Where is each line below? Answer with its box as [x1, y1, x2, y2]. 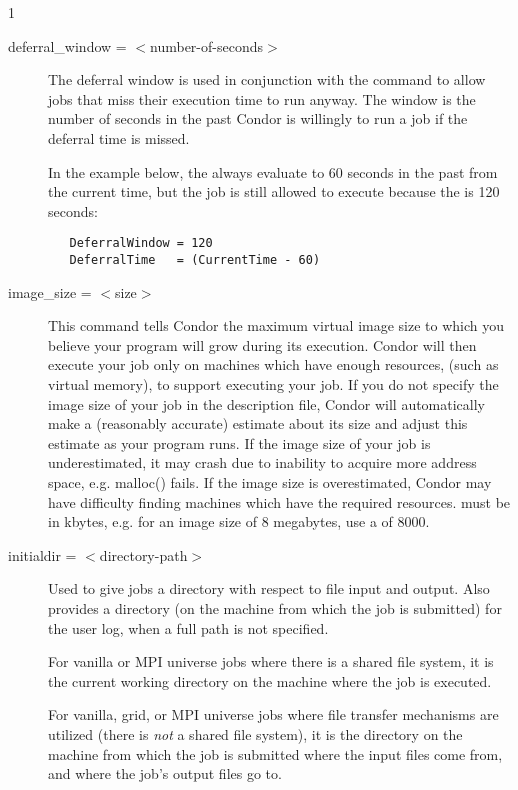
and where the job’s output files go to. [48, 763, 282, 784]
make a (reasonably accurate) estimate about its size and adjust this [48, 413, 468, 434]
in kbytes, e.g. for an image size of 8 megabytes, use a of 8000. [48, 511, 430, 532]
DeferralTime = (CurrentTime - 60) [69, 253, 321, 267]
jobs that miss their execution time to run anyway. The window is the [48, 88, 476, 109]
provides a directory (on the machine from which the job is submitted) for [48, 597, 502, 618]
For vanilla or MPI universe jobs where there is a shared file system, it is [48, 651, 494, 672]
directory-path [99, 544, 188, 565]
